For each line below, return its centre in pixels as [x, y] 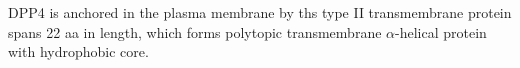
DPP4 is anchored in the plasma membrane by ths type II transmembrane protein [260, 12]
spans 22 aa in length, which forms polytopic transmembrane [195, 31]
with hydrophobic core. [78, 51]
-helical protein [441, 31]
